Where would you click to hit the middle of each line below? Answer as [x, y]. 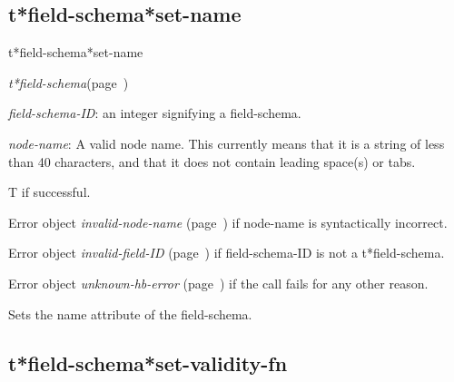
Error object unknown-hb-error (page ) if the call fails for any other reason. [218, 283]
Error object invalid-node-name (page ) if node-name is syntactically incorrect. [228, 222]
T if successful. [49, 192]
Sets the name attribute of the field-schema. [130, 313]
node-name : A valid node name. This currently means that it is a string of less [227, 143]
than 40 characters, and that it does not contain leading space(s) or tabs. [212, 161]
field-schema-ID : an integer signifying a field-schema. [155, 113]
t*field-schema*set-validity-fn [148, 362]
